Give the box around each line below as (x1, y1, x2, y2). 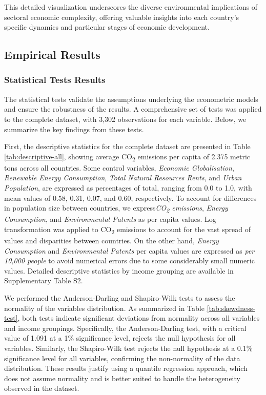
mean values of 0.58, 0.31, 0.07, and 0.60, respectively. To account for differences (4, 192, 257, 203)
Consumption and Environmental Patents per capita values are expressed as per (4, 245, 255, 256)
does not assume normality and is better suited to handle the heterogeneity (4, 372, 240, 383)
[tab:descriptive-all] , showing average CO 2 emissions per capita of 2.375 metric (4, 151, 251, 163)
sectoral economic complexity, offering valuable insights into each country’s (4, 11, 239, 22)
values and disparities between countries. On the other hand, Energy (4, 235, 219, 246)
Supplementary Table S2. (4, 275, 83, 286)
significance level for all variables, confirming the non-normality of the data (4, 352, 240, 363)
